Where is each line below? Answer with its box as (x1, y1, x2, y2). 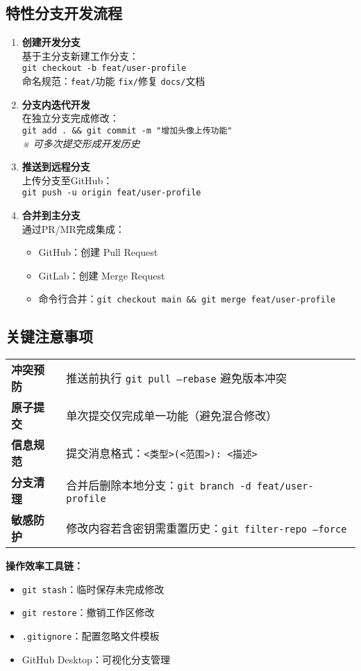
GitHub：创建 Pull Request (38, 245, 158, 259)
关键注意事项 (6, 325, 93, 347)
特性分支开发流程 (6, 2, 122, 24)
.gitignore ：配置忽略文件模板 (22, 629, 160, 643)
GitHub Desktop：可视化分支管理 (22, 652, 170, 666)
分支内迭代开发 (22, 97, 90, 111)
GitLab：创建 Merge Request (38, 268, 165, 282)
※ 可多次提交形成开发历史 (22, 136, 140, 150)
